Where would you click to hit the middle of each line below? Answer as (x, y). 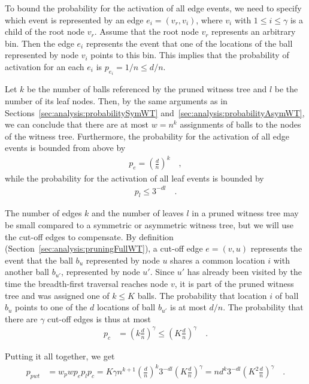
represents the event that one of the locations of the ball (189, 43)
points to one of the (51, 307)
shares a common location (218, 260)
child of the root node (45, 31)
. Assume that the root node (146, 31)
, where (209, 19)
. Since (162, 272)
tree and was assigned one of (57, 295)
